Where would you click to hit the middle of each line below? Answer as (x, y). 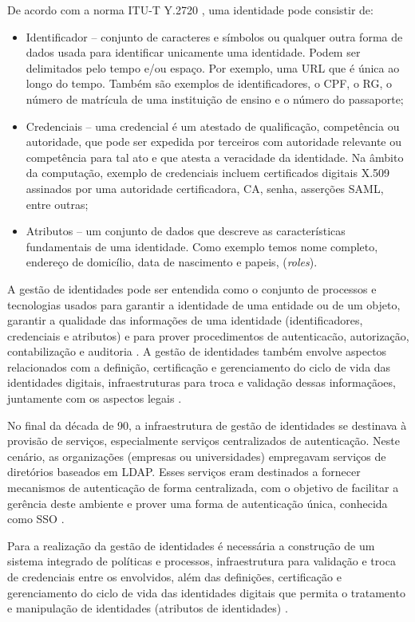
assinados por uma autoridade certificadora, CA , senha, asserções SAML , (205, 188)
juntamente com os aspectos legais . (95, 398)
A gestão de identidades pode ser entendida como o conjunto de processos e (192, 288)
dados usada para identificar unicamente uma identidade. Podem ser (193, 52)
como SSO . (36, 519)
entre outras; (57, 204)
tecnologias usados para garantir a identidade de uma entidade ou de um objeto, (204, 304)
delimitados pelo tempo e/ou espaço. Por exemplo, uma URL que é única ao (213, 67)
